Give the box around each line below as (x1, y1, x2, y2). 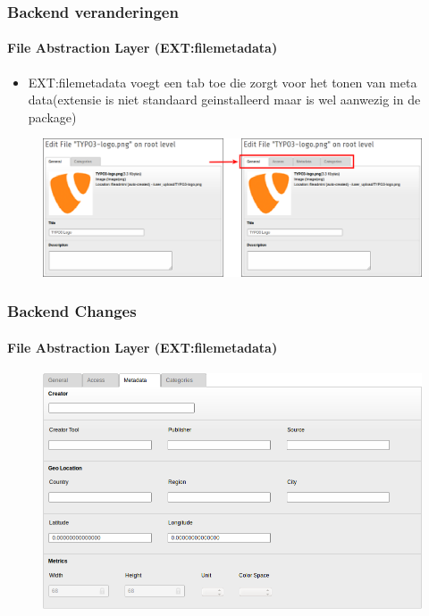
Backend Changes (7, 300, 137, 322)
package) (28, 107, 77, 126)
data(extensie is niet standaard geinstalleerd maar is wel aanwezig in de (28, 90, 421, 109)
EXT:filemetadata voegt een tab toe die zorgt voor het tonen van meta (28, 72, 417, 91)
